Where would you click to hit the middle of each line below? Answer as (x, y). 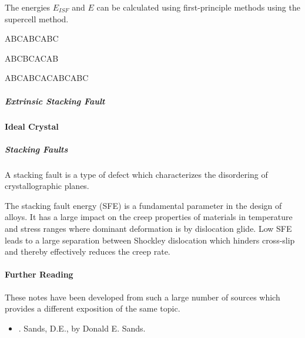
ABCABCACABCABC (47, 78)
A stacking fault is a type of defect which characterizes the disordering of (136, 174)
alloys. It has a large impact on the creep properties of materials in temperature (149, 217)
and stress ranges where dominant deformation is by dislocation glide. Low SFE (148, 229)
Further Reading (39, 274)
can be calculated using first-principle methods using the (198, 7)
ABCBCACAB (32, 58)
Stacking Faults (36, 149)
